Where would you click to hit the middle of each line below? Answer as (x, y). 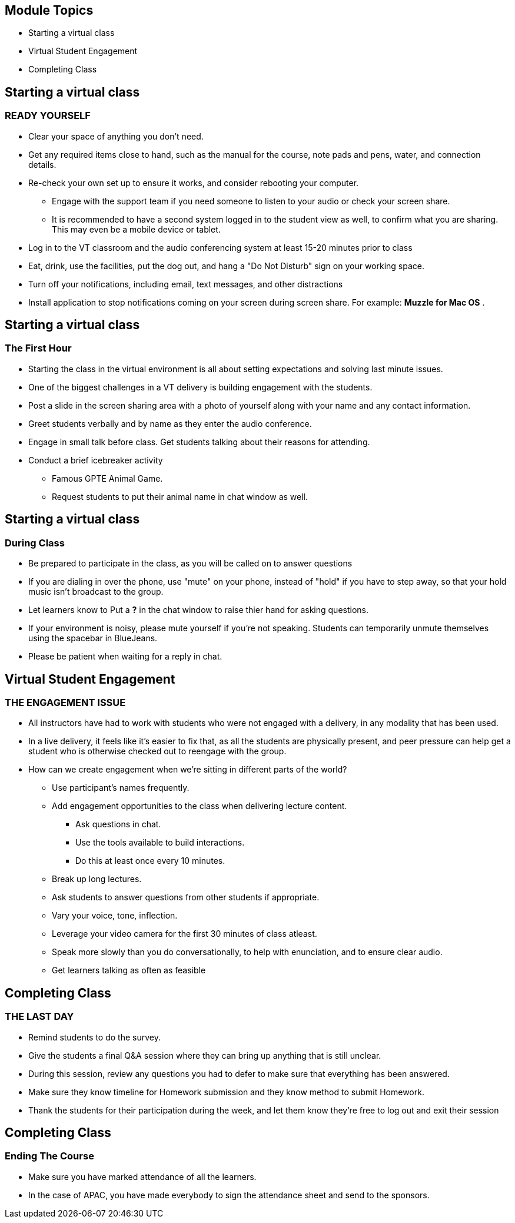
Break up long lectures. (97, 879)
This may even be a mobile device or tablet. (136, 229)
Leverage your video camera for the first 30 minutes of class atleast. (185, 934)
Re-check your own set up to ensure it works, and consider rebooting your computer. (194, 183)
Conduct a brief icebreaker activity (96, 460)
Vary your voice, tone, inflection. (115, 916)
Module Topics (49, 10)
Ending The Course (49, 1156)
